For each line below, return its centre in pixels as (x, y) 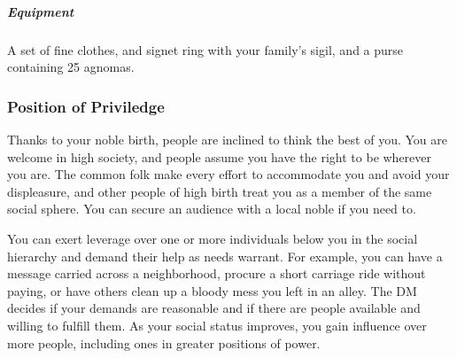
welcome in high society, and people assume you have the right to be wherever (220, 156)
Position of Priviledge (86, 106)
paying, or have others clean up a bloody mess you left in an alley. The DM (212, 290)
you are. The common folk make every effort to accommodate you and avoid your (228, 174)
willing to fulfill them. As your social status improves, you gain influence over (217, 325)
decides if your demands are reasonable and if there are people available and (214, 308)
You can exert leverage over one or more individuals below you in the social (213, 238)
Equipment (41, 11)
